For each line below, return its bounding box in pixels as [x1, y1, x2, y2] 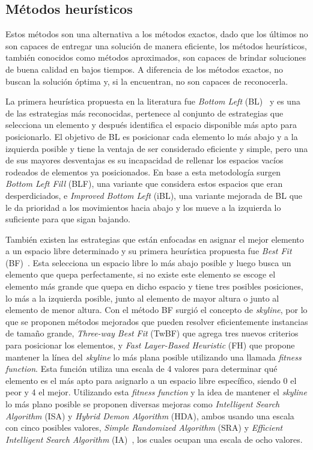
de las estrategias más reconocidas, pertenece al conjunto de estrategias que [5, 106, 284, 119]
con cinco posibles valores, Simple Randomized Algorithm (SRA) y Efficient [5, 421, 283, 434]
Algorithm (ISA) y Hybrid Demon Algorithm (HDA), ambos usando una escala [5, 409, 294, 422]
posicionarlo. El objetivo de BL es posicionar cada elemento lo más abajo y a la [5, 130, 298, 142]
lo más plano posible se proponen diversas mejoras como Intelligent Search [5, 398, 280, 410]
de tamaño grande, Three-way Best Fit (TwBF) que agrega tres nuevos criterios [5, 327, 299, 339]
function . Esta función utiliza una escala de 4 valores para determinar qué [5, 362, 278, 375]
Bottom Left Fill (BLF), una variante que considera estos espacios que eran [5, 177, 283, 190]
